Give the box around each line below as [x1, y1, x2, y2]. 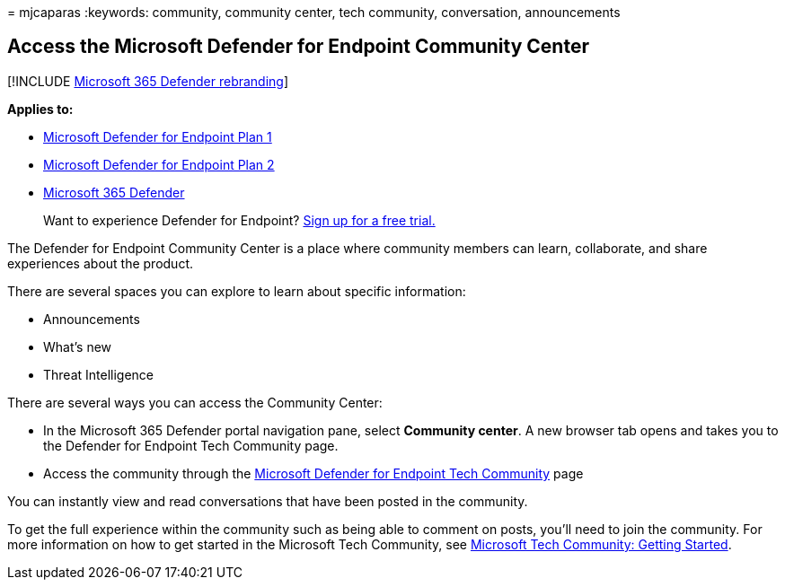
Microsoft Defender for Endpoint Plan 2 [43, 156, 275, 172]
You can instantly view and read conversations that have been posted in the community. [7, 493, 528, 509]
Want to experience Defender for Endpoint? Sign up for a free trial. [43, 212, 436, 228]
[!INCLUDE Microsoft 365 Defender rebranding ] [7, 73, 289, 89]
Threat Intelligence [43, 366, 154, 382]
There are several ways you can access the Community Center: [7, 394, 383, 410]
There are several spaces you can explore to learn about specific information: [7, 283, 466, 299]
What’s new [43, 338, 112, 355]
